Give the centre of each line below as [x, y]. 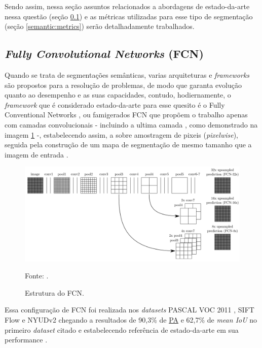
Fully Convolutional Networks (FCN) [104, 54]
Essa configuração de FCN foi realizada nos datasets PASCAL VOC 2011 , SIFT [129, 310]
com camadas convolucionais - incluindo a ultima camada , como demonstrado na [131, 124]
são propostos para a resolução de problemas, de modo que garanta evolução [123, 85]
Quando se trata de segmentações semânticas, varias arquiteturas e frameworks [127, 74]
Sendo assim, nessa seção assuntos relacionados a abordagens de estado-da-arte [127, 6]
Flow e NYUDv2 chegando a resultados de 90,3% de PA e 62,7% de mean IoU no [131, 320]
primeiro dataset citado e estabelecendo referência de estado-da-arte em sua [122, 329]
